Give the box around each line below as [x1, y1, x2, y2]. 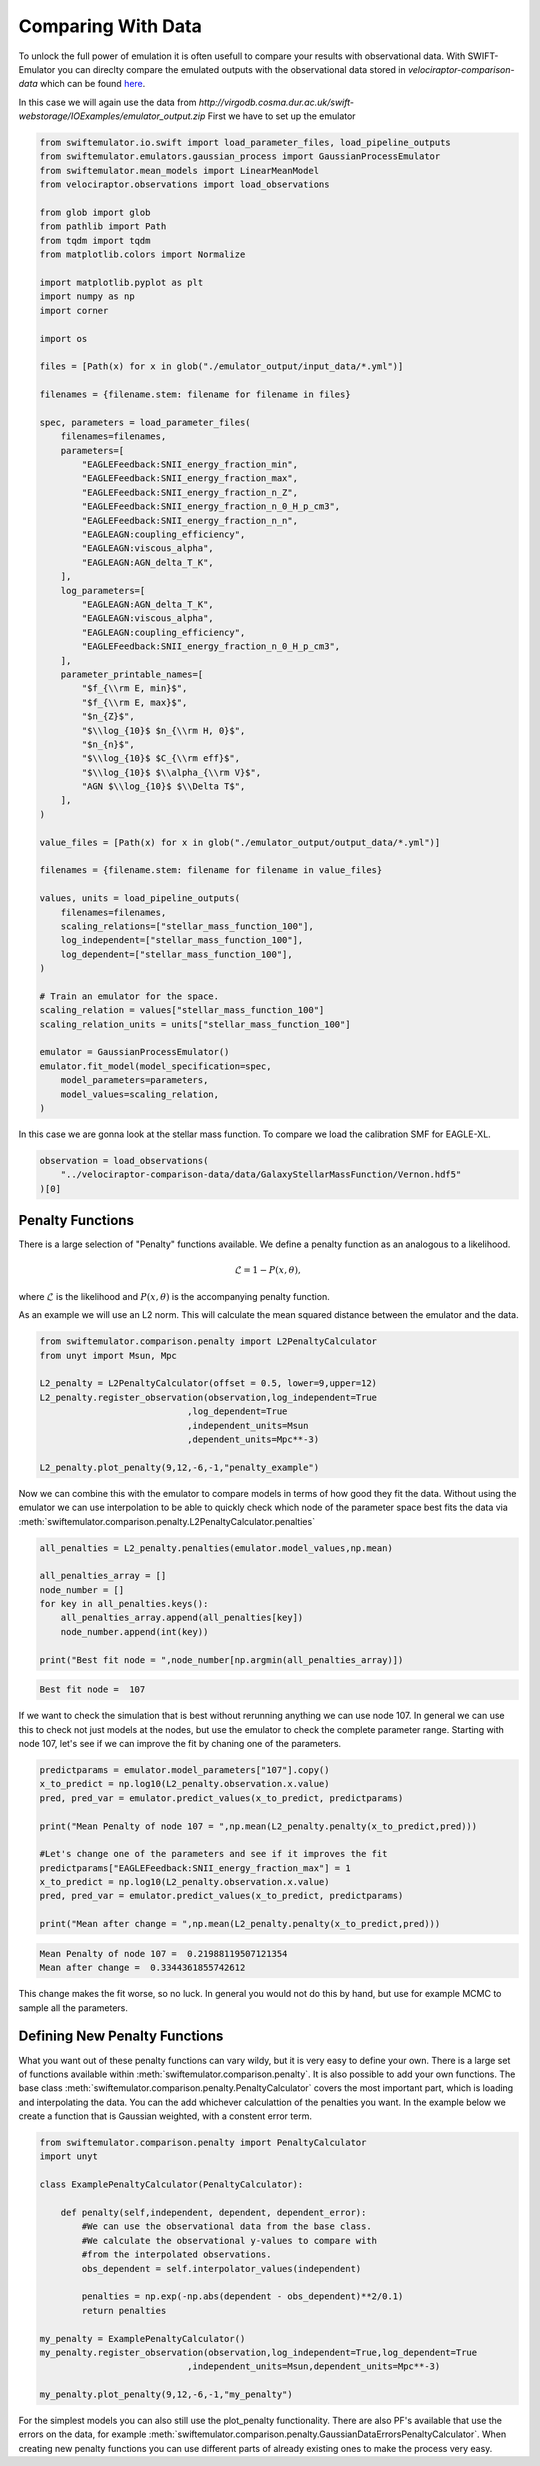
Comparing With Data [18, 15, 202, 37]
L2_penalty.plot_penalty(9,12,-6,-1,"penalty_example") [39, 1461, 320, 1473]
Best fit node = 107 [39, 1684, 146, 1695]
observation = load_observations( [39, 1155, 209, 1167]
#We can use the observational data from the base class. [81, 2221, 372, 2232]
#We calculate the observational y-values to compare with [81, 2235, 378, 2246]
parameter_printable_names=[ [60, 668, 204, 680]
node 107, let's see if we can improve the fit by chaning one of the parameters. [18, 1737, 342, 1749]
